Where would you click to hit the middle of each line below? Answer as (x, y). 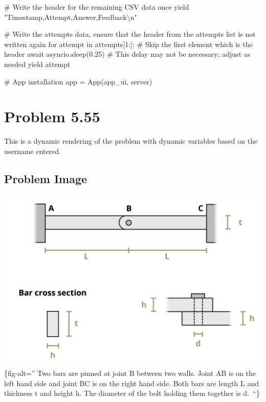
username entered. (32, 151)
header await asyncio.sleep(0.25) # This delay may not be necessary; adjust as (127, 54)
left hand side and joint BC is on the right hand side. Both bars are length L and (132, 383)
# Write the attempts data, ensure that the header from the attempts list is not (130, 34)
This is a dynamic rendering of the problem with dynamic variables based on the (131, 141)
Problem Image (46, 178)
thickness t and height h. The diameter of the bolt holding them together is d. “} (132, 393)
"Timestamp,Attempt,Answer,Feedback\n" (71, 17)
